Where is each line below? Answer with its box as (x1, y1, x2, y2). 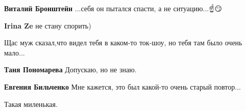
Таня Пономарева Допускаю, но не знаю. (4, 64, 137, 75)
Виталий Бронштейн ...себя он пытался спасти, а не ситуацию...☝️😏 (4, 3, 222, 13)
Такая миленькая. (4, 98, 58, 109)
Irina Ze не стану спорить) (4, 20, 91, 31)
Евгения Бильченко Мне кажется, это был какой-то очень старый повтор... (4, 81, 241, 92)
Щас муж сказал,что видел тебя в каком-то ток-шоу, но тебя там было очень (4, 37, 242, 48)
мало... (4, 47, 25, 58)
